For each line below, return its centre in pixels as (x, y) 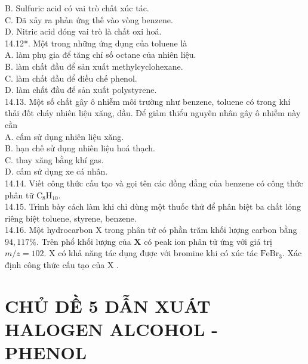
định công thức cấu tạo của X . (62, 265)
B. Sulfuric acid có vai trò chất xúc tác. (77, 8)
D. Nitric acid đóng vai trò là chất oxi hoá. (83, 31)
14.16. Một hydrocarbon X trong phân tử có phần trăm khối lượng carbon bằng (151, 230)
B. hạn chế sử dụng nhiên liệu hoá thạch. (80, 148)
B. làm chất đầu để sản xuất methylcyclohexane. (94, 66)
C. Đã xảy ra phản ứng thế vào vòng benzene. (89, 19)
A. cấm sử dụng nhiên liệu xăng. (64, 136)
